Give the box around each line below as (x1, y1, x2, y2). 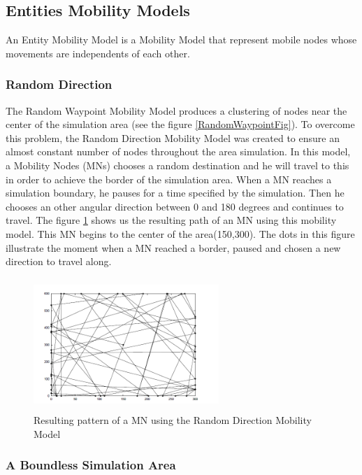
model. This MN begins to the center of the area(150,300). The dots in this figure (6, 226, 355, 241)
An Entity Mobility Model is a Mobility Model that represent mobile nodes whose (6, 32, 357, 47)
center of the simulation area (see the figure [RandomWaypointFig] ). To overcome (6, 117, 355, 132)
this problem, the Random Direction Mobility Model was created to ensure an (6, 130, 340, 145)
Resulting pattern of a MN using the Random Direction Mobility (34, 413, 312, 427)
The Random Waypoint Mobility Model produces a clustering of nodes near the (6, 103, 347, 118)
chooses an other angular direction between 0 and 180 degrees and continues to (6, 199, 344, 213)
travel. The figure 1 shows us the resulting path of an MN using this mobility (6, 213, 337, 227)
